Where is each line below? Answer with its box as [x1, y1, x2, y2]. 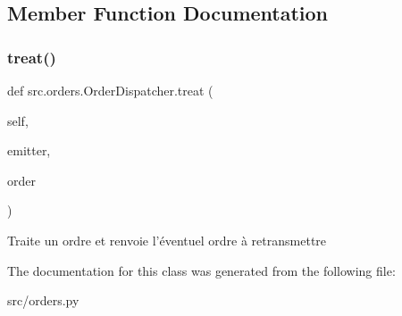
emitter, [7, 141, 51, 160]
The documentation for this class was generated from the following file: [7, 261, 396, 279]
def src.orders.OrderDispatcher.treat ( [7, 81, 214, 99]
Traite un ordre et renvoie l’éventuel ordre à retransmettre [7, 230, 327, 249]
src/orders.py [7, 291, 80, 310]
